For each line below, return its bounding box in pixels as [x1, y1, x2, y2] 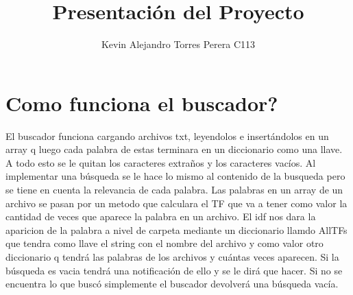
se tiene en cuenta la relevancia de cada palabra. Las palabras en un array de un [5, 182, 343, 197]
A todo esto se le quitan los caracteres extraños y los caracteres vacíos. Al [5, 155, 316, 169]
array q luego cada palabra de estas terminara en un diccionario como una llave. [5, 142, 343, 156]
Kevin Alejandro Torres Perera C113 [101, 37, 256, 51]
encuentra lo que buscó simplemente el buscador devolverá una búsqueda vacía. [5, 276, 339, 291]
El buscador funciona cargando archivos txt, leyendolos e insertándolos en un [5, 128, 329, 143]
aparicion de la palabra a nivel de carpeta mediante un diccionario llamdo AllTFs [5, 222, 348, 237]
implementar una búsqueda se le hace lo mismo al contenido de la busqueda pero [5, 169, 345, 183]
